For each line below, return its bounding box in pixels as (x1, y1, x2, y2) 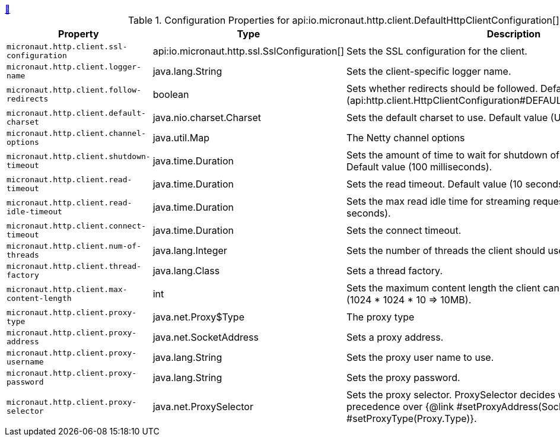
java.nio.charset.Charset (152, 112, 261, 123)
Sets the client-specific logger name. (346, 65, 511, 77)
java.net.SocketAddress (152, 331, 259, 343)
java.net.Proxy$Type (152, 311, 244, 323)
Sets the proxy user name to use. (346, 351, 494, 363)
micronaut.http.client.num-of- (7, 242, 141, 250)
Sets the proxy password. (346, 372, 460, 383)
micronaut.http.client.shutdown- (7, 152, 151, 161)
